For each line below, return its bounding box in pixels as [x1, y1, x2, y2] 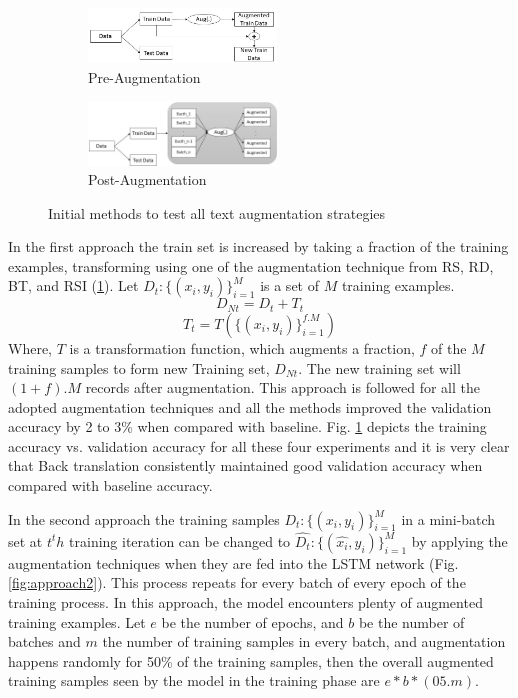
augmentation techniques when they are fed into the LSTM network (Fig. [8, 552, 459, 573]
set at [8, 530, 43, 551]
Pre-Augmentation [88, 66, 201, 87]
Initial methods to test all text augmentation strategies [48, 202, 386, 223]
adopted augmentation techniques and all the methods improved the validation [8, 396, 492, 417]
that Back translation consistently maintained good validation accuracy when [8, 455, 483, 476]
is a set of [260, 275, 319, 296]
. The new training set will [298, 357, 461, 378]
